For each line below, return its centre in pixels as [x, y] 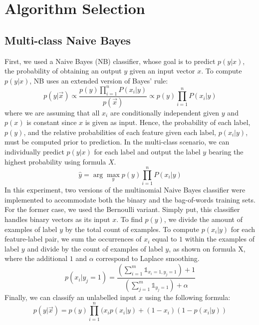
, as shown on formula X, [207, 248]
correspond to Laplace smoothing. [148, 258]
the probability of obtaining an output [63, 71]
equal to [164, 239]
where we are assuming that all [52, 112]
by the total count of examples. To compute [132, 229]
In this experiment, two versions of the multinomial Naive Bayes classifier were [125, 190]
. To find [129, 219]
